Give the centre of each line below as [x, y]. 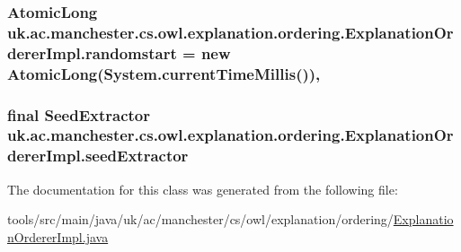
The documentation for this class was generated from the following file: [203, 189]
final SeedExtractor [79, 114]
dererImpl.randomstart [92, 52]
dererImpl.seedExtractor [98, 156]
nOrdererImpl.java [58, 236]
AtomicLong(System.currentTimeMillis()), [164, 73]
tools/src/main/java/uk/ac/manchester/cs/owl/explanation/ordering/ [200, 219]
